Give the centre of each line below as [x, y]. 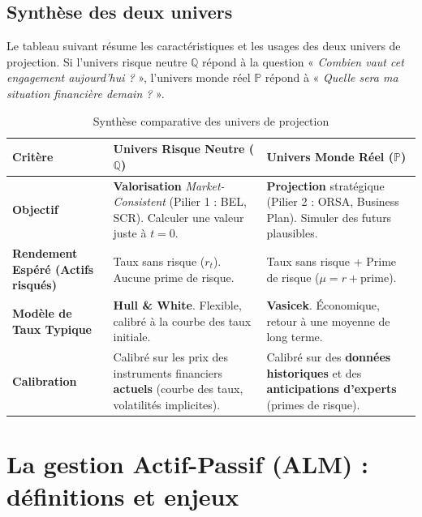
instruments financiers [168, 372]
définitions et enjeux [123, 496]
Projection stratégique [325, 185]
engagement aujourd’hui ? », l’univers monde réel [129, 77]
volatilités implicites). [167, 405]
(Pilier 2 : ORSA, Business [333, 201]
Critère [33, 156]
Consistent [139, 201]
